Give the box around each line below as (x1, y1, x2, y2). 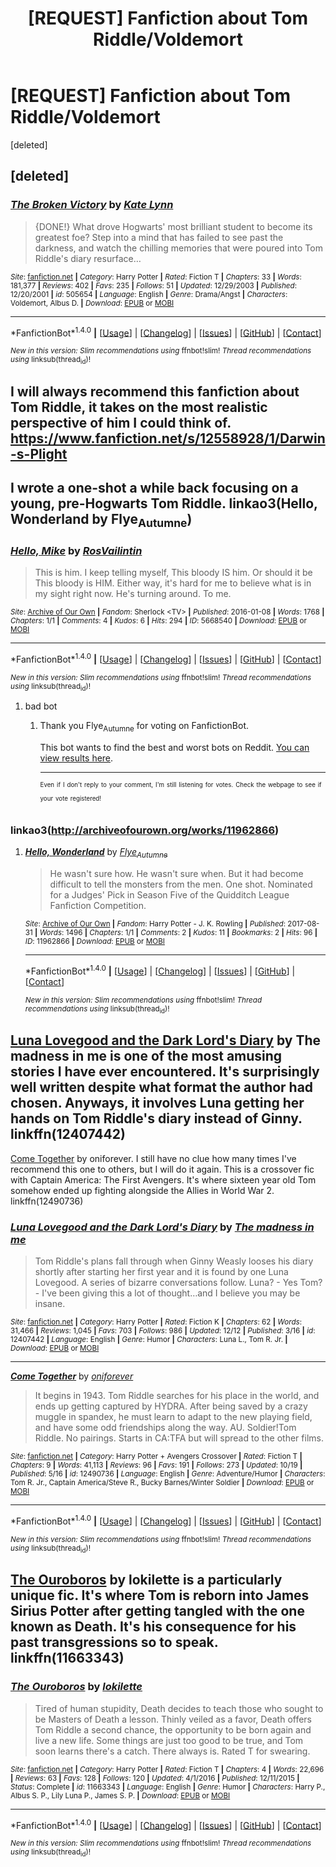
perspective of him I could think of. (10, 415, 232, 431)
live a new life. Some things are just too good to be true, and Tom (34, 1734, 304, 1746)
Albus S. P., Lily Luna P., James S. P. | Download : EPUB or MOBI (10, 1790, 231, 1801)
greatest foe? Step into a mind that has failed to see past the (34, 231, 284, 243)
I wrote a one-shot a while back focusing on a (10, 480, 299, 497)
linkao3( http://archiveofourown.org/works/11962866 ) (10, 823, 280, 837)
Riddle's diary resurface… (34, 252, 142, 264)
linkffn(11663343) (10, 1650, 125, 1667)
